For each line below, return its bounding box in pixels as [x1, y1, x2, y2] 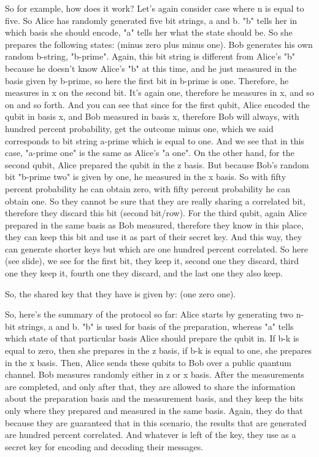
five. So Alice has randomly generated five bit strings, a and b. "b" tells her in [5, 14, 298, 26]
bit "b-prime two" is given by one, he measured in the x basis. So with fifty [5, 170, 286, 183]
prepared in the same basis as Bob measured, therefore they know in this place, [5, 218, 304, 231]
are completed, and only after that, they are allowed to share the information [5, 380, 296, 393]
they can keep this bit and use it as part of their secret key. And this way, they [5, 230, 302, 243]
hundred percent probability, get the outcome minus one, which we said [5, 122, 274, 135]
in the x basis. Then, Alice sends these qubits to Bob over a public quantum [5, 356, 291, 369]
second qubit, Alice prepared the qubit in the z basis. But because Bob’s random [5, 158, 309, 171]
